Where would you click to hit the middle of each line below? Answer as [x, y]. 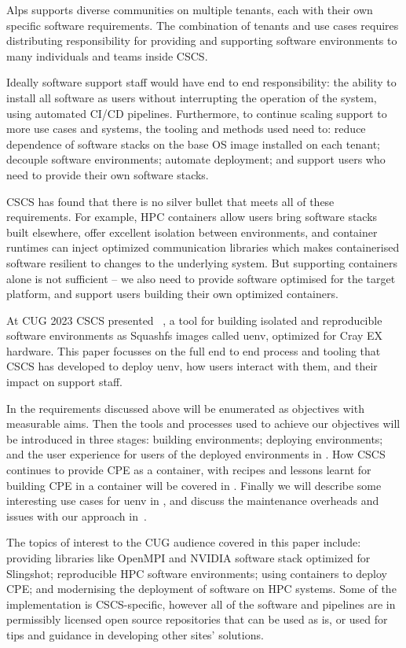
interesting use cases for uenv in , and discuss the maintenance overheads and [193, 501]
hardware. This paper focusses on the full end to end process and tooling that [194, 350]
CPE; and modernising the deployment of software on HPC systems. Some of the [201, 589]
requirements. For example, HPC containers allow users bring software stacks [192, 217]
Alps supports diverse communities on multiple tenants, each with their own [190, 9]
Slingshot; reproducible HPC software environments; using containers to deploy [197, 573]
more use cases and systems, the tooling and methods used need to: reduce [186, 129]
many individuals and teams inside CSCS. [107, 55]
